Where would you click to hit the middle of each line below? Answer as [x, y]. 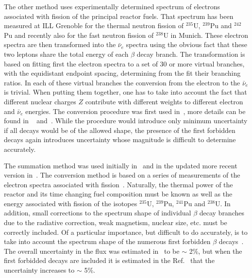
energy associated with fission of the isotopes [71, 203]
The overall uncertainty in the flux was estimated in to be [92, 251]
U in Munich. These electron [206, 35]
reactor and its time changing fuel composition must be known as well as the [118, 194]
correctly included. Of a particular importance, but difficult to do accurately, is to [126, 232]
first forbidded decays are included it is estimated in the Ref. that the [109, 260]
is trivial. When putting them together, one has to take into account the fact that [126, 92]
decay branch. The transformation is [191, 54]
